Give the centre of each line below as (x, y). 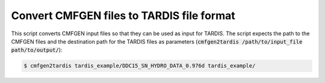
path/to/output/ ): (37, 50)
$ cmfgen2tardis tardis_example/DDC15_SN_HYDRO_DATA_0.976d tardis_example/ (140, 66)
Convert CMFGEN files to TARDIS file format (123, 16)
